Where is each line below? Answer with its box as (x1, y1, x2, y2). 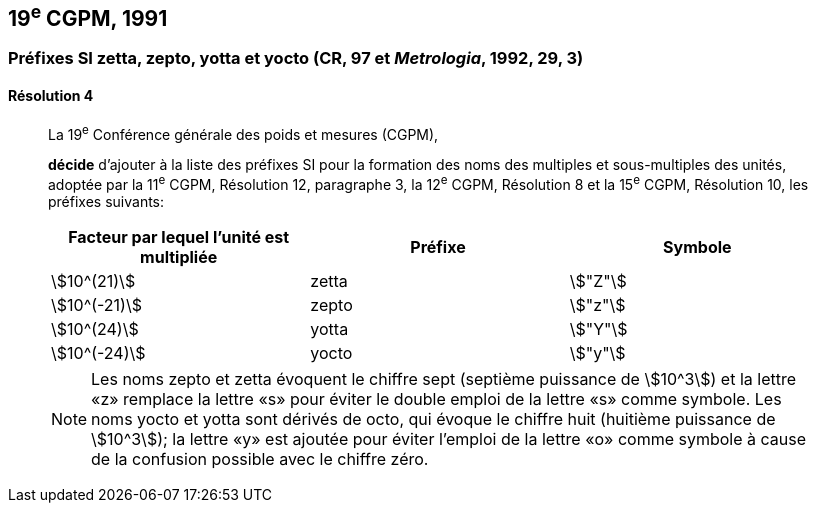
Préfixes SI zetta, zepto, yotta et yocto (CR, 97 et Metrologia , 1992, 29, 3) (8, 48, 584, 69)
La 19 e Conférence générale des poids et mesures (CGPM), (48, 122, 439, 143)
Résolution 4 (8, 87, 94, 105)
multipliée (140, 246, 218, 267)
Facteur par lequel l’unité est (68, 226, 290, 247)
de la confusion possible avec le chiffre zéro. (91, 448, 429, 469)
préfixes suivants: (48, 192, 165, 210)
